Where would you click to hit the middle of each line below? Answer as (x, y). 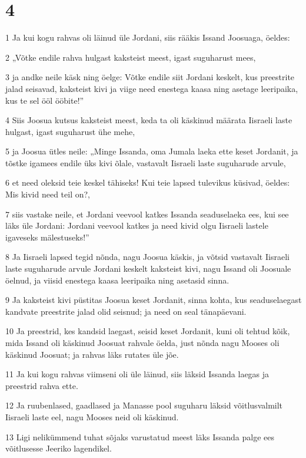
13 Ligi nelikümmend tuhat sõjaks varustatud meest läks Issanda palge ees (140, 436)
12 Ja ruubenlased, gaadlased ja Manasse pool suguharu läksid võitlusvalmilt (144, 405)
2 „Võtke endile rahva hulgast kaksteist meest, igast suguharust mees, (131, 57)
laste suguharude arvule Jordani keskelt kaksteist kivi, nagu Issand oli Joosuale (148, 268)
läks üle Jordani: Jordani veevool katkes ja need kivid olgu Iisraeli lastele (137, 225)
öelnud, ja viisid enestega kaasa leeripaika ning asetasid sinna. (117, 280)
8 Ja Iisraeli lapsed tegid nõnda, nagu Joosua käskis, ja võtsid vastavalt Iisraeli (147, 257)
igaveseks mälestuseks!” (47, 237)
